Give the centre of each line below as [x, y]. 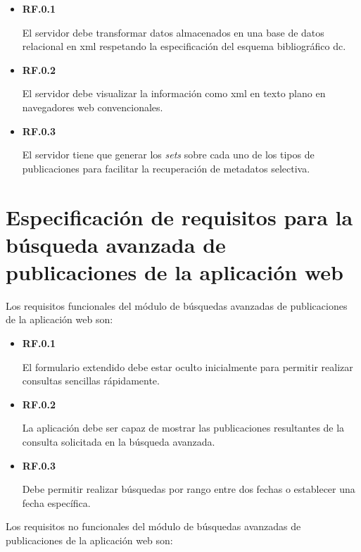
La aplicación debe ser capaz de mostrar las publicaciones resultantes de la [183, 428]
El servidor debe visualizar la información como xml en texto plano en [174, 93]
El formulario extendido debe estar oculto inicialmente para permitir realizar [188, 366]
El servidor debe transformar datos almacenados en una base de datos [173, 32]
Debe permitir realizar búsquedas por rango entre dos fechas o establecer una [189, 489]
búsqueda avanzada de [116, 244]
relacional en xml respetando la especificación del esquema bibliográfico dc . [184, 46]
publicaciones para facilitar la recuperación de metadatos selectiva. [166, 168]
